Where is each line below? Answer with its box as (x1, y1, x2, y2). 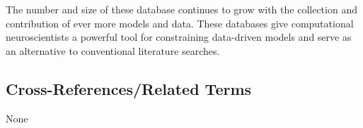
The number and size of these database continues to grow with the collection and (6, 2, 357, 16)
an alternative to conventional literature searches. (6, 43, 220, 58)
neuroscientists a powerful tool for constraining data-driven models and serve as (6, 30, 352, 44)
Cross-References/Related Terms (6, 77, 252, 99)
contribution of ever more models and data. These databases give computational (6, 15, 354, 30)
